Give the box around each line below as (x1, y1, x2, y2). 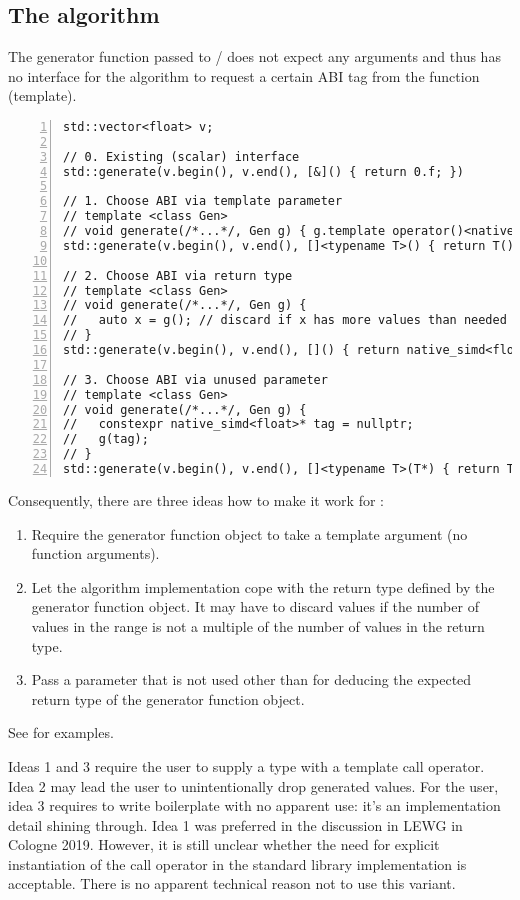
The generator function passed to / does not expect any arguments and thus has (8, 46, 501, 67)
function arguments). (31, 543, 160, 564)
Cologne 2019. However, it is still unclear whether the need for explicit (8, 834, 440, 855)
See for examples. (8, 722, 114, 743)
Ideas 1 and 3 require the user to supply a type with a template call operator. (8, 755, 485, 776)
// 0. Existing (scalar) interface (63, 149, 300, 164)
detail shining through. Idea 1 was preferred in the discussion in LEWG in (8, 814, 463, 835)
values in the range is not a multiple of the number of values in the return (31, 615, 485, 636)
